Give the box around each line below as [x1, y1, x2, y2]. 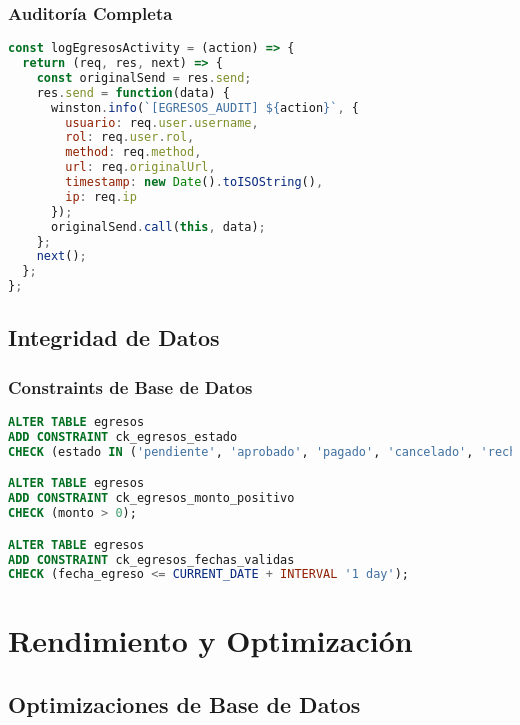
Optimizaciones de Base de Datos [8, 689, 361, 720]
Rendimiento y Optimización [8, 620, 413, 661]
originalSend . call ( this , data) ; [50, 219, 266, 234]
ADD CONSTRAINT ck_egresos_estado [8, 429, 238, 444]
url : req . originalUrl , [65, 160, 216, 175]
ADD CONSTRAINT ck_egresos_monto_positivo [8, 491, 295, 506]
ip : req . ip [65, 189, 137, 204]
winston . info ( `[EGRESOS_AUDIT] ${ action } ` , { [50, 100, 359, 115]
